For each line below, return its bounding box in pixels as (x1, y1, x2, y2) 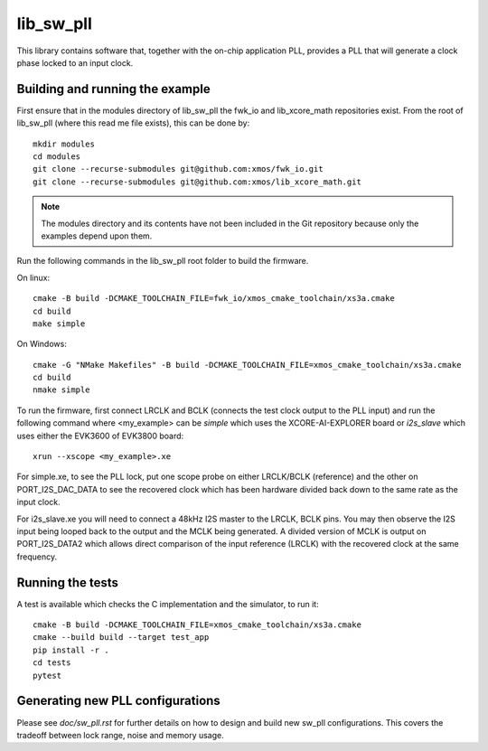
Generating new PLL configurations (16, 693, 221, 709)
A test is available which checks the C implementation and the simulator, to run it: (16, 598, 320, 609)
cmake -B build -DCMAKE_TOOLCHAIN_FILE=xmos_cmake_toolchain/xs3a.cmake (33, 620, 361, 630)
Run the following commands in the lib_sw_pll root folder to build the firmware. (16, 256, 309, 267)
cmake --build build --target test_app (33, 633, 210, 643)
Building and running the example (16, 81, 211, 97)
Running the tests (16, 575, 119, 590)
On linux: (16, 272, 50, 283)
